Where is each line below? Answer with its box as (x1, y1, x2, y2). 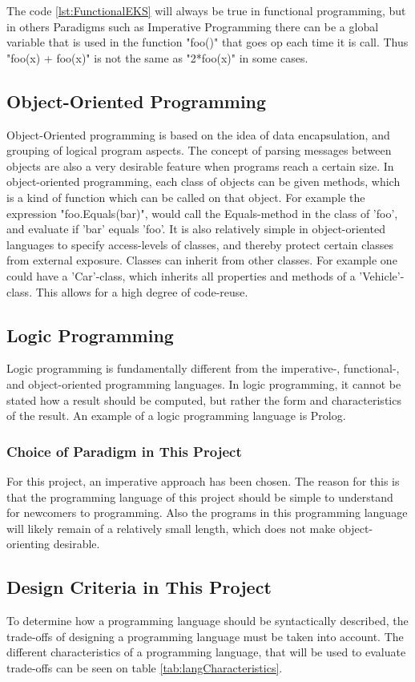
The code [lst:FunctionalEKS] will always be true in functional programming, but (6, 2, 406, 18)
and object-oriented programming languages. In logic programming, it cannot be (6, 375, 401, 392)
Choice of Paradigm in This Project (6, 441, 242, 461)
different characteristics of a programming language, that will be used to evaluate (6, 644, 406, 660)
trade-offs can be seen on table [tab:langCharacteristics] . (6, 659, 283, 676)
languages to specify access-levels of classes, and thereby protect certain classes (6, 236, 394, 252)
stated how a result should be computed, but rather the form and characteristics (6, 391, 401, 408)
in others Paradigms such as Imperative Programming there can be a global (6, 18, 379, 34)
